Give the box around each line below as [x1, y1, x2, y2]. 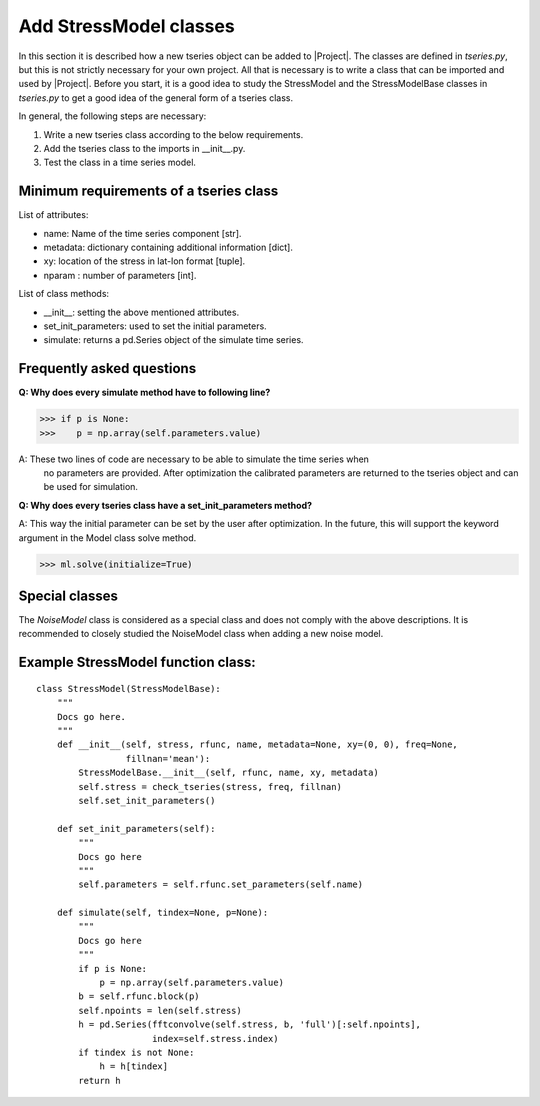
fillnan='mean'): [125, 753, 211, 764]
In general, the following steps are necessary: [18, 110, 207, 122]
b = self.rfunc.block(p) [78, 991, 200, 1002]
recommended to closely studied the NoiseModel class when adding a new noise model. [18, 628, 384, 640]
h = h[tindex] [99, 1061, 169, 1072]
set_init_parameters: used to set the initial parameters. [43, 320, 267, 332]
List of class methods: [18, 288, 110, 300]
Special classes [18, 587, 119, 604]
